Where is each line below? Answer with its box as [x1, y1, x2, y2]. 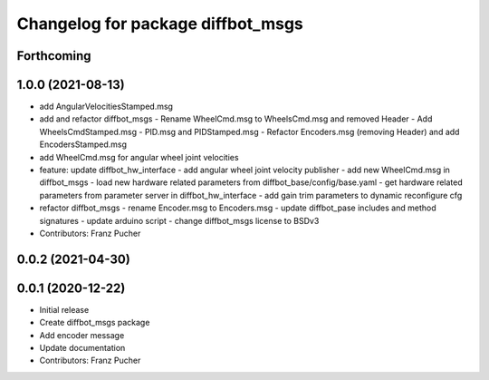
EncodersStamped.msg [39, 139, 127, 150]
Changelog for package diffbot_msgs [16, 14, 303, 34]
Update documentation [39, 343, 126, 354]
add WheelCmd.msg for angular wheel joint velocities [39, 151, 239, 162]
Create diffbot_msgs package [39, 317, 150, 328]
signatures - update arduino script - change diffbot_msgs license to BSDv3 [39, 215, 320, 226]
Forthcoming [16, 48, 91, 63]
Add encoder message [39, 329, 125, 340]
